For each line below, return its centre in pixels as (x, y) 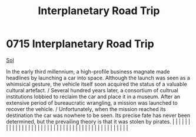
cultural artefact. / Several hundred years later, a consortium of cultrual (92, 90)
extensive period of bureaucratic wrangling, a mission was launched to (92, 103)
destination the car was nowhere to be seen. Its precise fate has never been (98, 115)
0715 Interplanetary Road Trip (80, 44)
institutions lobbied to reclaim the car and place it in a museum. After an (93, 96)
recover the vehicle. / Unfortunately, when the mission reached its (86, 109)
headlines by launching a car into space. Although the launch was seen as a (98, 78)
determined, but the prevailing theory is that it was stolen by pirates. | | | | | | (98, 121)
